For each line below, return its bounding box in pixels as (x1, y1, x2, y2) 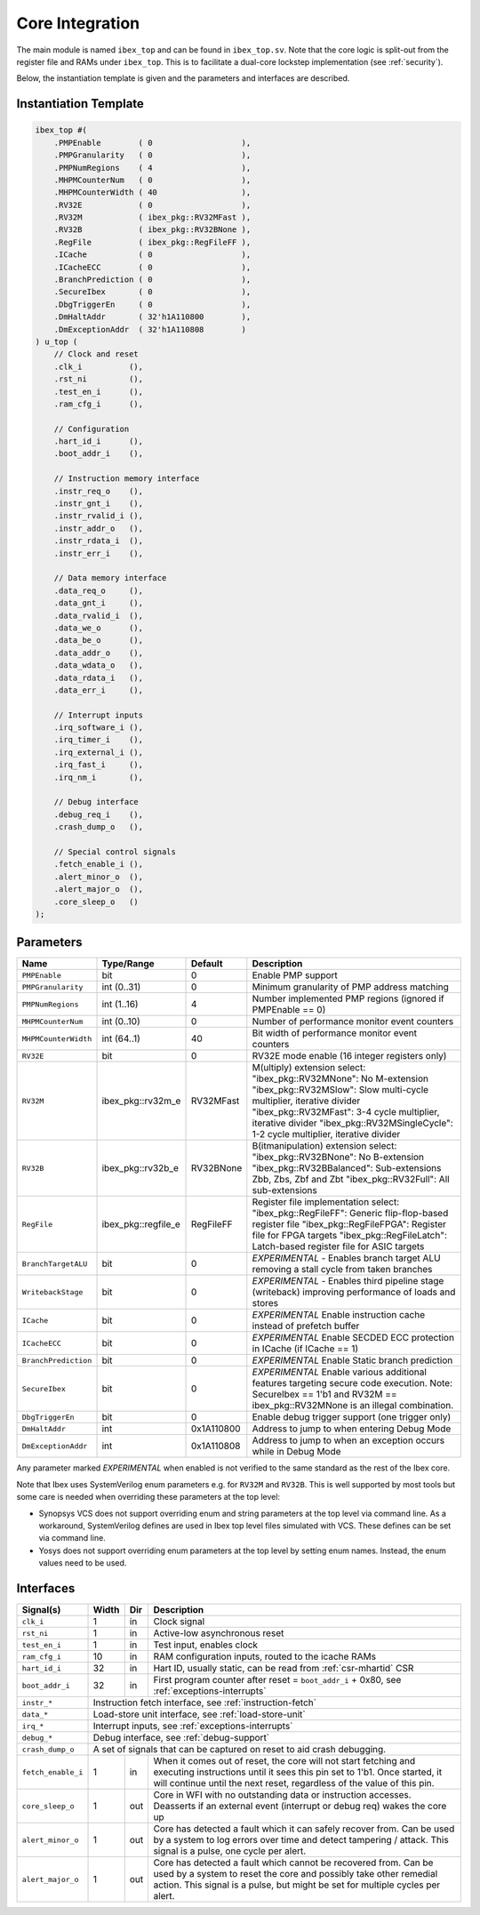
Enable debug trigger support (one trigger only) (252, 1411, 452, 1423)
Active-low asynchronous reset (153, 1627, 284, 1639)
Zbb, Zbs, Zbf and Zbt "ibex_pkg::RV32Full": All (252, 1174, 450, 1186)
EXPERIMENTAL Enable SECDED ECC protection (252, 1332, 455, 1344)
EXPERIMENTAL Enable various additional (252, 1366, 427, 1378)
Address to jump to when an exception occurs (252, 1434, 444, 1446)
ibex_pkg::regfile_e (101, 1218, 181, 1230)
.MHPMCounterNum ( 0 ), (53, 174, 252, 185)
